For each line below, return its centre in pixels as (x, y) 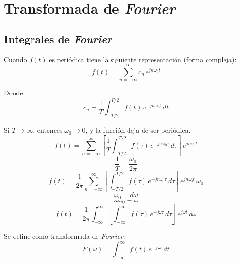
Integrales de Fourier (58, 39)
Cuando (16, 59)
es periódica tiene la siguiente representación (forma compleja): (143, 59)
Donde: (15, 93)
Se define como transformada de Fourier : (64, 236)
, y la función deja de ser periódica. (138, 130)
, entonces (48, 130)
